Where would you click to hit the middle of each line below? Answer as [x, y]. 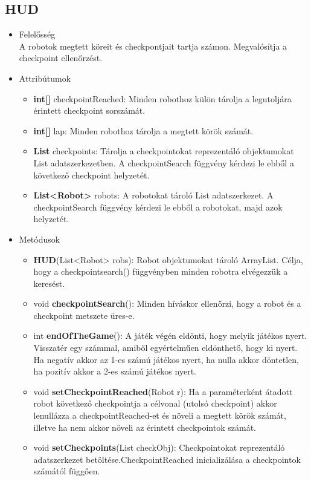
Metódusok [40, 239]
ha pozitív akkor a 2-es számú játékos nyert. [115, 371]
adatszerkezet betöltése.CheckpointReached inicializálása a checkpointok [167, 459]
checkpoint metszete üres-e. [84, 315]
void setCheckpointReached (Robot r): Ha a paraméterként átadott [163, 391]
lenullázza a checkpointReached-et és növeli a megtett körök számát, [160, 415]
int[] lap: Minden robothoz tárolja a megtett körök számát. [143, 130]
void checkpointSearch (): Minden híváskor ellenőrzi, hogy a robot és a [167, 303]
